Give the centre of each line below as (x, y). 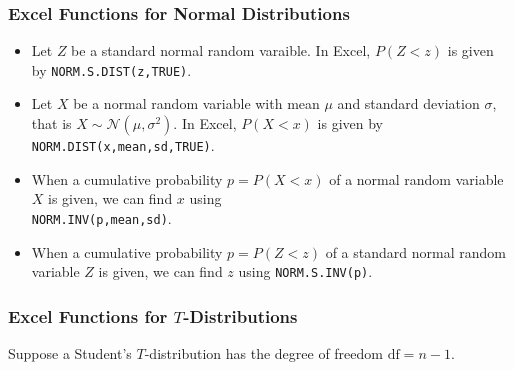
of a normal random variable (416, 178)
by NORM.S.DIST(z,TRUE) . (111, 69)
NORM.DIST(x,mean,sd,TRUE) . (123, 145)
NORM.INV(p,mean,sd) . (101, 217)
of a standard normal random (415, 251)
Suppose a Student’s (70, 353)
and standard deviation (408, 103)
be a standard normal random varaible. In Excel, (221, 50)
